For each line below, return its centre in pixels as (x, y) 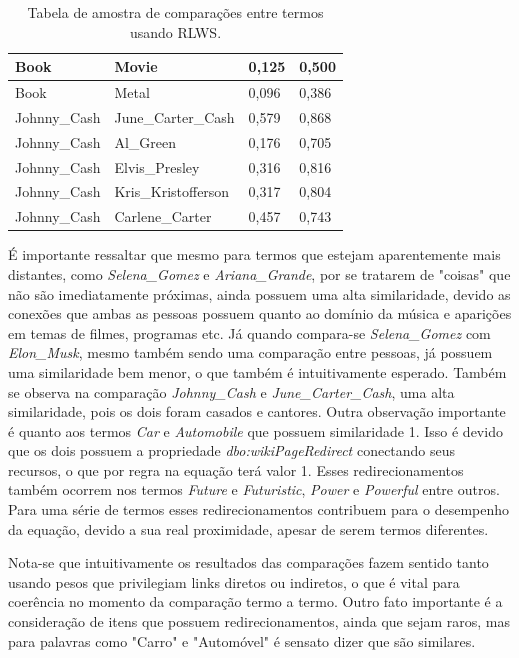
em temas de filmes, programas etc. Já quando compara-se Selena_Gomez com (249, 332)
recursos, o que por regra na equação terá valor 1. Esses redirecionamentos (236, 469)
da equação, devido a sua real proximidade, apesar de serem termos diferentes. (248, 528)
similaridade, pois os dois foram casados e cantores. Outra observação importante (257, 411)
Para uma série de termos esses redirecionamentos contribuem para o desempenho (259, 509)
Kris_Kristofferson (172, 191)
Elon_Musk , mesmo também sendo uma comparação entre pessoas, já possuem (250, 352)
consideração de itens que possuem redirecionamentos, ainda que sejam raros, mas (259, 621)
